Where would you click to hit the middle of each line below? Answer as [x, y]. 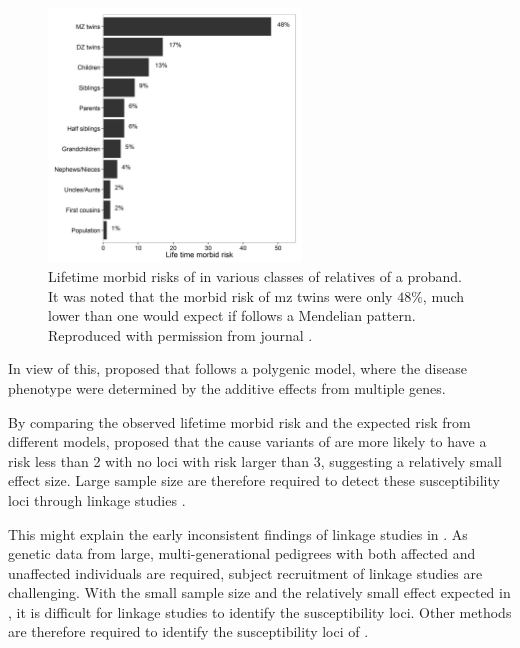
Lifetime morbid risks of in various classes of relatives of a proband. [255, 275]
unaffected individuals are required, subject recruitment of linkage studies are [245, 572]
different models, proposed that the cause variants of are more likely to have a [247, 441]
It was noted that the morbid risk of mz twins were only [220, 295]
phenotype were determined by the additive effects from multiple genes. [227, 387]
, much [443, 295]
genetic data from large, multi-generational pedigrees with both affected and [242, 553]
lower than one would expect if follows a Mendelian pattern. [232, 315]
